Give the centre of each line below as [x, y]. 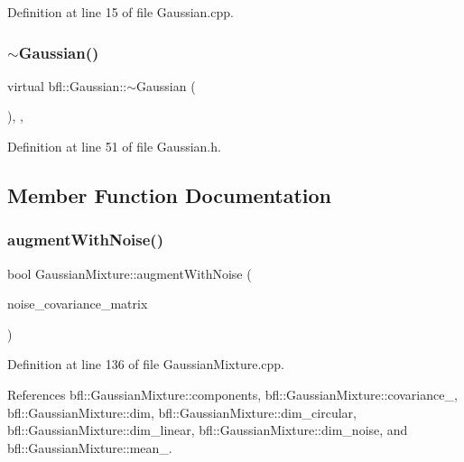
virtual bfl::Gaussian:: [67, 85]
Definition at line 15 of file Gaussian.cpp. [121, 12]
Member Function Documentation [170, 194]
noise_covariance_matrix [78, 304]
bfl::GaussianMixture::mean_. [90, 447]
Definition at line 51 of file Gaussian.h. [114, 146]
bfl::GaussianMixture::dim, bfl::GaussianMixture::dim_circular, [182, 412]
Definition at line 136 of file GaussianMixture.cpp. [146, 364]
